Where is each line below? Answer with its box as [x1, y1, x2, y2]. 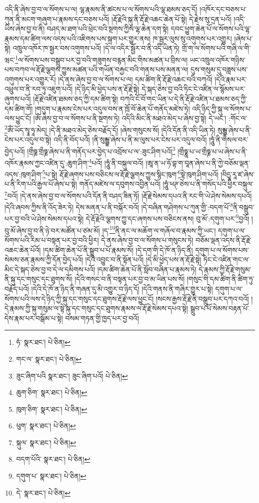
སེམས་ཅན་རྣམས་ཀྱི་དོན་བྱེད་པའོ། [4, 254, 83, 265]
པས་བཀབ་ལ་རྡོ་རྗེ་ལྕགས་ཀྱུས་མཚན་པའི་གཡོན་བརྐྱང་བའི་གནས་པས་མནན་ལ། [4, 64, 188, 75]
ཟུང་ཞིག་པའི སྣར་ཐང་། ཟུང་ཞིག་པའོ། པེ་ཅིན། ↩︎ [16, 370, 128, 381]
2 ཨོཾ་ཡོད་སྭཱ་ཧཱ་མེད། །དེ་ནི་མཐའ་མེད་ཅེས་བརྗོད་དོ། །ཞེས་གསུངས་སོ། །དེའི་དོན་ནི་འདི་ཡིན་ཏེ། [4, 123, 216, 135]
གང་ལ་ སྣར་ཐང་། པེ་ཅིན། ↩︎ [16, 353, 82, 364]
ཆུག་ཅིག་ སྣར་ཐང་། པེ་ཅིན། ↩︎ [16, 387, 87, 398]
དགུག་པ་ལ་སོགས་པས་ [195, 244, 249, 255]
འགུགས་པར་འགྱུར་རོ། [4, 74, 56, 84]
